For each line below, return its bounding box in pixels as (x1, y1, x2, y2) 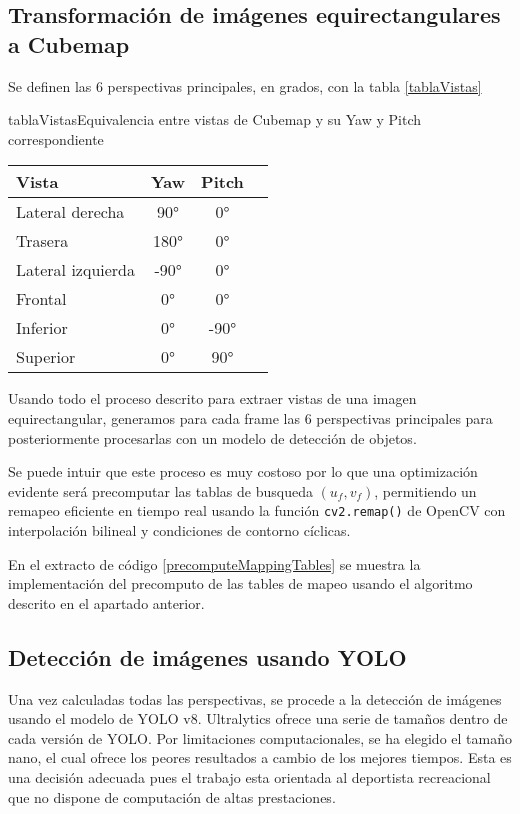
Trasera (16, 229, 69, 253)
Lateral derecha (16, 200, 125, 224)
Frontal (16, 287, 67, 311)
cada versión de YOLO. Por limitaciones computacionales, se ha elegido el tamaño (8, 727, 512, 748)
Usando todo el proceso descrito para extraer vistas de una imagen (8, 388, 417, 409)
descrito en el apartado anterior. (8, 592, 205, 613)
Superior (16, 345, 76, 369)
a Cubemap (8, 28, 130, 59)
